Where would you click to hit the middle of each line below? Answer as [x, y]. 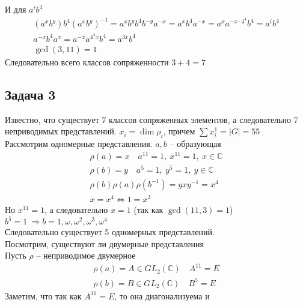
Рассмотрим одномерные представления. [79, 144]
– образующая [195, 144]
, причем [179, 131]
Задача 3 [30, 94]
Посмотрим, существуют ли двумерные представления [104, 243]
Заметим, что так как [43, 295]
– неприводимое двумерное [86, 255]
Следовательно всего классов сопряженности [87, 61]
